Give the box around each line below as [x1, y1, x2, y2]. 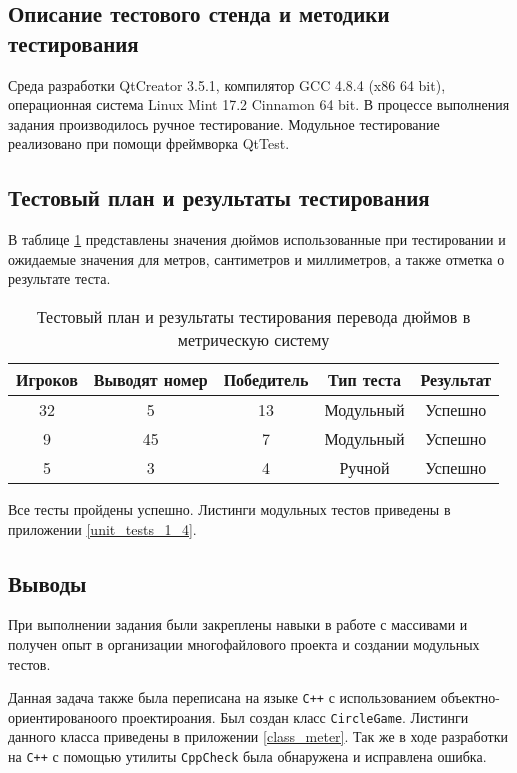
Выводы [8, 567, 87, 598]
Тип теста [327, 367, 402, 391]
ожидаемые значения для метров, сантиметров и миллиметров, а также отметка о [8, 248, 505, 269]
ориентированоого [8, 706, 118, 727]
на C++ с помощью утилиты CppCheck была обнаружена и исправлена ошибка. [8, 746, 487, 767]
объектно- [440, 687, 500, 708]
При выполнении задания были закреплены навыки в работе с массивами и [8, 614, 468, 635]
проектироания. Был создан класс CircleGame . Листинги [121, 706, 469, 727]
